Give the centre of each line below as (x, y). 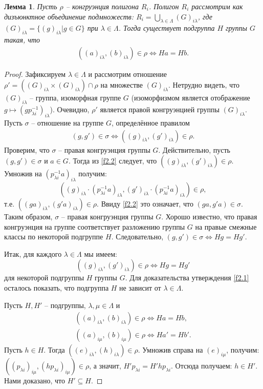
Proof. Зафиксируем (35, 74)
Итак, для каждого (33, 253)
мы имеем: (101, 253)
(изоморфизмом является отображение (191, 98)
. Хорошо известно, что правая (209, 217)
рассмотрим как (217, 6)
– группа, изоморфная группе (75, 98)
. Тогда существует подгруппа (167, 28)
